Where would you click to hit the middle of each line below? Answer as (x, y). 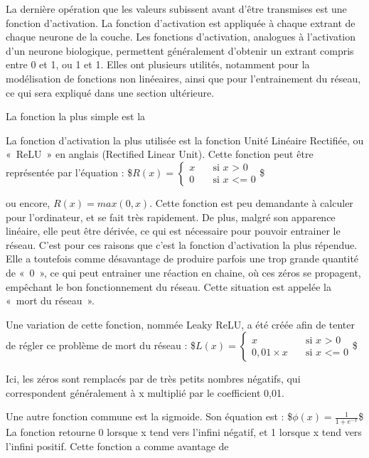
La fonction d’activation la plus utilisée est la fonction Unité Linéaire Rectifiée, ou (185, 140)
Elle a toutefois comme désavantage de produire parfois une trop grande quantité (182, 259)
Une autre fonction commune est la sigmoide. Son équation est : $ (149, 416)
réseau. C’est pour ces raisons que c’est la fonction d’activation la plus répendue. (182, 244)
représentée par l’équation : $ (69, 172)
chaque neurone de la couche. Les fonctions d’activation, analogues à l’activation (181, 37)
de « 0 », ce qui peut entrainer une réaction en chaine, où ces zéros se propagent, (183, 272)
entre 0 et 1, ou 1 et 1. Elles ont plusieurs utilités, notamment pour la (158, 64)
